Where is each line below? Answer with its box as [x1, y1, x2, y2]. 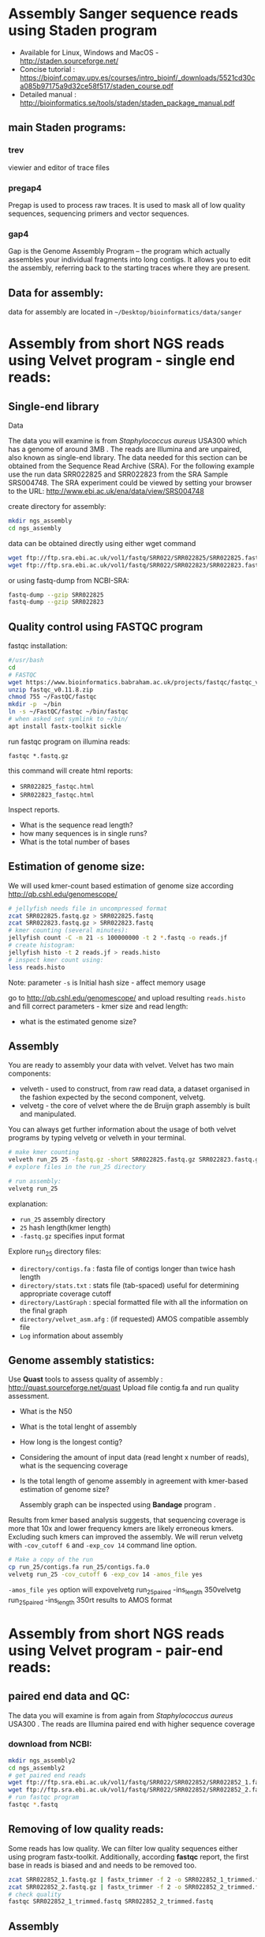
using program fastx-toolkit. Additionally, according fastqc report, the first [8, 1852, 249, 1861]
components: [8, 1068, 51, 1079]
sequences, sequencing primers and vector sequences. [8, 209, 189, 218]
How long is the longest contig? [19, 1438, 123, 1447]
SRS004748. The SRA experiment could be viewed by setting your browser [8, 478, 252, 488]
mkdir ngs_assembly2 [8, 1756, 77, 1765]
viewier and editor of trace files [8, 163, 110, 172]
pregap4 [8, 183, 42, 194]
